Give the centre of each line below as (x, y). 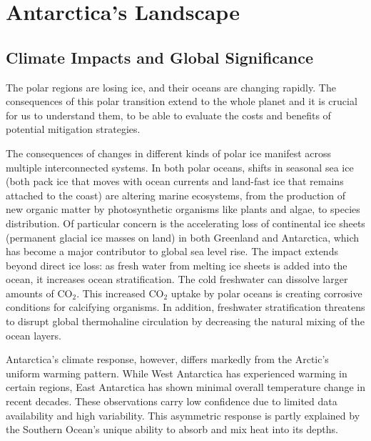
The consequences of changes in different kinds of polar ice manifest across (168, 153)
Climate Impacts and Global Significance (160, 57)
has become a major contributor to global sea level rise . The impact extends (172, 251)
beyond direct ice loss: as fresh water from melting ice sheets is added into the (177, 265)
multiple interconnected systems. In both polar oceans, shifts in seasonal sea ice (180, 167)
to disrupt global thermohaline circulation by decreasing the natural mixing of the (185, 321)
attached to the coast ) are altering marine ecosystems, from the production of (176, 195)
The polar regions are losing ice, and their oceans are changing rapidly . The (171, 87)
